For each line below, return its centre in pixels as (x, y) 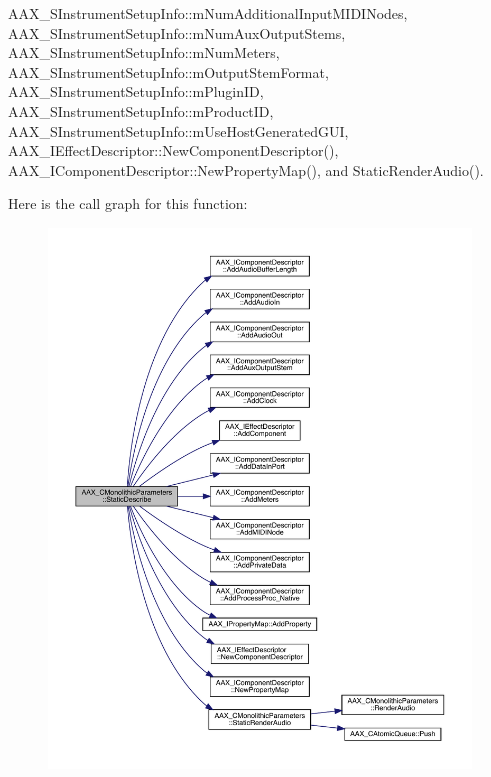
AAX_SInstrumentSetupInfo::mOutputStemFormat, (168, 71)
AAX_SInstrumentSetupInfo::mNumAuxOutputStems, (177, 32)
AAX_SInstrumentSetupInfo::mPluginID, (136, 91)
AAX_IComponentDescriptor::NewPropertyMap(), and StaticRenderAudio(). (246, 169)
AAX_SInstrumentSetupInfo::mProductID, (141, 110)
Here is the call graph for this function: (128, 203)
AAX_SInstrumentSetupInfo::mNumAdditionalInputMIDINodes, (208, 13)
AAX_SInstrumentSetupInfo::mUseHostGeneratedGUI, (178, 130)
